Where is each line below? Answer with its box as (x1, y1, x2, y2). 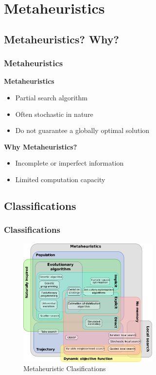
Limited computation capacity (15, 174, 105, 184)
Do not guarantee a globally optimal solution (15, 125, 150, 135)
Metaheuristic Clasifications (23, 363, 106, 374)
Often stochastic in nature (15, 109, 93, 119)
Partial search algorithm (15, 92, 87, 102)
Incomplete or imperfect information (15, 158, 124, 168)
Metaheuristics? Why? (4, 31, 119, 46)
